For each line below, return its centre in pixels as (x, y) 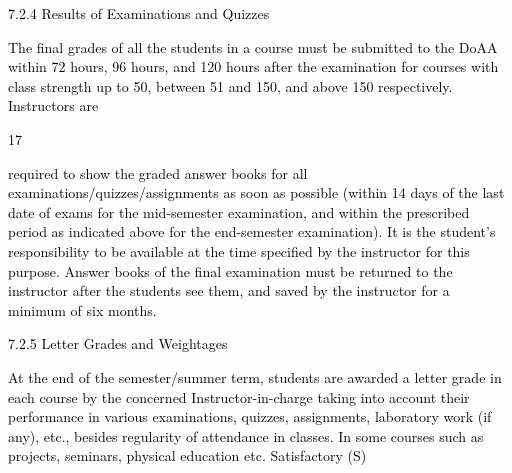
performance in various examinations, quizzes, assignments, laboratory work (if (250, 416)
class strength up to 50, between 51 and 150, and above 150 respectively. (230, 85)
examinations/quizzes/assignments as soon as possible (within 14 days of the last (256, 192)
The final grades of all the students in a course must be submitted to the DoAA (253, 46)
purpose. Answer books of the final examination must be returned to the (230, 270)
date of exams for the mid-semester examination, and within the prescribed (239, 211)
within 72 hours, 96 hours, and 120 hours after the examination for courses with (253, 66)
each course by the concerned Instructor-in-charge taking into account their (239, 396)
